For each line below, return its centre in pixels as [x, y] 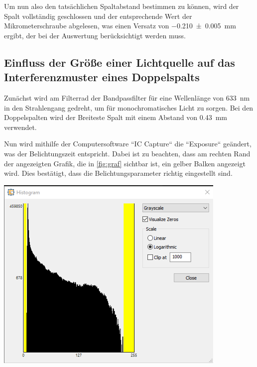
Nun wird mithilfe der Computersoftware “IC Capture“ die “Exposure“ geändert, [128, 144]
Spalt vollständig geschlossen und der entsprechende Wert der [98, 16]
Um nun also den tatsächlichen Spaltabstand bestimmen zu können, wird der [122, 6]
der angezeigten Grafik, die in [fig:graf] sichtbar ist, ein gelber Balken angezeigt [125, 163]
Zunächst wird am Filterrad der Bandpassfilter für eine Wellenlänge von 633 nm [127, 97]
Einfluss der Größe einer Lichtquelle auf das [120, 62]
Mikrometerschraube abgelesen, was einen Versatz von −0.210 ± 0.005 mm [120, 26]
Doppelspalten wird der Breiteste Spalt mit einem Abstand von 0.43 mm [116, 117]
